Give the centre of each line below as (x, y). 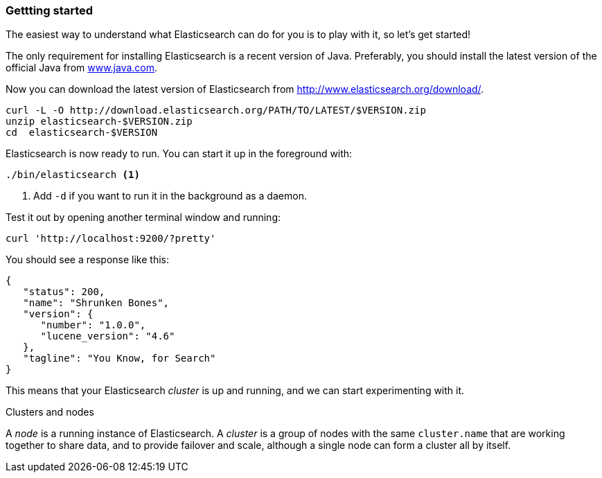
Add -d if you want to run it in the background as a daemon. (170, 196)
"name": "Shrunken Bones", (96, 303)
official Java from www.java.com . (82, 68)
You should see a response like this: (87, 260)
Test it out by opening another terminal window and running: (143, 218)
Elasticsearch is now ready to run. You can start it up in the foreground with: (179, 154)
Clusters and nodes (50, 412)
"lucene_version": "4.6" (108, 336)
